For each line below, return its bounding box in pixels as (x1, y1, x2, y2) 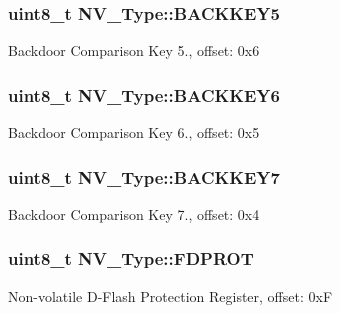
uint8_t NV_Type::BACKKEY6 (8, 82, 280, 107)
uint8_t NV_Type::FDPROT (8, 246, 254, 271)
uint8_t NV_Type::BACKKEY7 (8, 164, 280, 189)
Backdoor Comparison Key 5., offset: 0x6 (8, 40, 260, 61)
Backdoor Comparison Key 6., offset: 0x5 (8, 122, 260, 143)
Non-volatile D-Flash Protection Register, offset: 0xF (8, 285, 333, 306)
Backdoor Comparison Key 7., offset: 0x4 (8, 203, 260, 224)
